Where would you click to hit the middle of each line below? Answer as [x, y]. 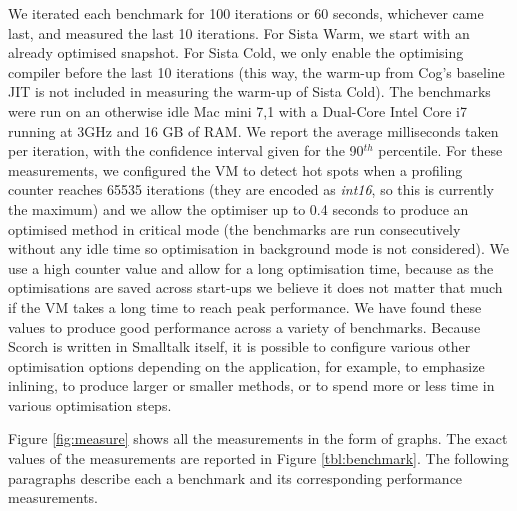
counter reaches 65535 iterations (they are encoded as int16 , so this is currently [251, 189]
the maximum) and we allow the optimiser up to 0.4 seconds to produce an [238, 208]
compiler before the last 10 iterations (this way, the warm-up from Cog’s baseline [256, 71]
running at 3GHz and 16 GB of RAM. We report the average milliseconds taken [253, 130]
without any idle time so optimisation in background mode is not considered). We [258, 248]
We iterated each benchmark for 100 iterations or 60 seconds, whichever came [246, 13]
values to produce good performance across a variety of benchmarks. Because [244, 326]
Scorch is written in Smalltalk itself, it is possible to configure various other [239, 346]
